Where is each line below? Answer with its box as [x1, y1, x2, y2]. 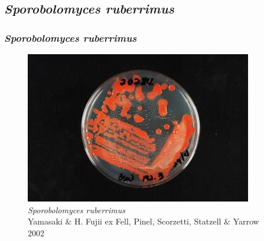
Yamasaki [28, 215, 63, 227]
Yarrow [233, 215, 259, 227]
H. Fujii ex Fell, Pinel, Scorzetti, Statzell [74, 215, 221, 227]
